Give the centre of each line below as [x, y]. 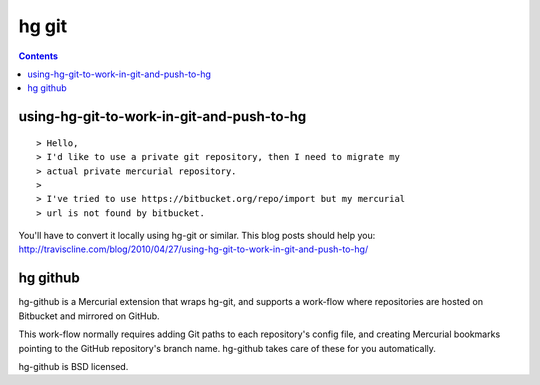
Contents [38, 56]
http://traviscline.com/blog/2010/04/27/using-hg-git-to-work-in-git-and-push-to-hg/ [193, 249]
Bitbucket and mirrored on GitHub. [89, 316]
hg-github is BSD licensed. [73, 366]
